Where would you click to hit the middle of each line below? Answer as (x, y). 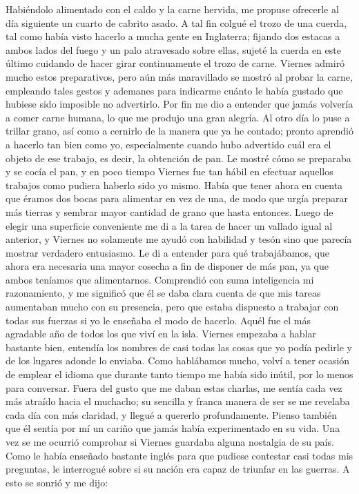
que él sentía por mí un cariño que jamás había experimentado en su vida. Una (173, 428)
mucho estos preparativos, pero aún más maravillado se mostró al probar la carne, (179, 76)
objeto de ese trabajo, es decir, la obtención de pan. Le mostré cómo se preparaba (178, 158)
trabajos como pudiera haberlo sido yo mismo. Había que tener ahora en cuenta (174, 185)
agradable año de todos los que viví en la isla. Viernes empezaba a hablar (161, 334)
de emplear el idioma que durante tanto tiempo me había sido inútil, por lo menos (179, 374)
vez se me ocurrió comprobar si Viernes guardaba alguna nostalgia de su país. (170, 442)
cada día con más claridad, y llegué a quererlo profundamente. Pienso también (172, 414)
